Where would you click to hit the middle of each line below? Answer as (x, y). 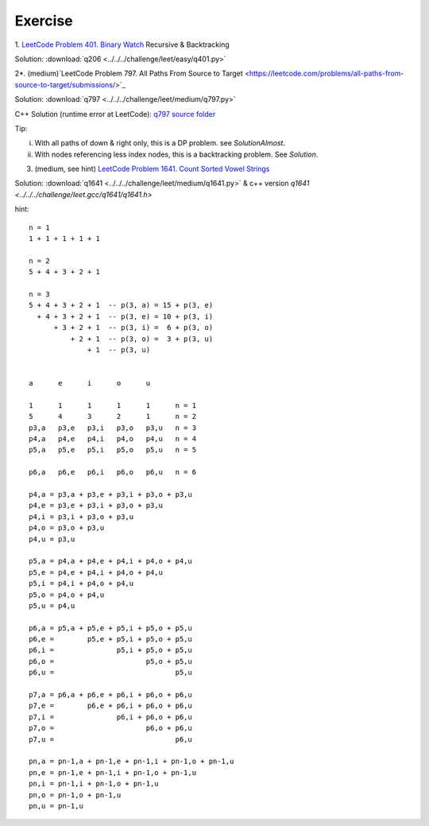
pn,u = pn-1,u (56, 806)
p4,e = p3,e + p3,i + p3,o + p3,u (96, 506)
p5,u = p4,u (52, 605)
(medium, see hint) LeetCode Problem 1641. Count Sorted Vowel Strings (152, 169)
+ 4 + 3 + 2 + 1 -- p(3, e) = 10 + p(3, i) (125, 316)
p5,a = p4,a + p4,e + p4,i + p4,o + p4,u (110, 561)
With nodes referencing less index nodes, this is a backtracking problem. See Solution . (176, 154)
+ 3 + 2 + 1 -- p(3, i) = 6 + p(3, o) (133, 328)
